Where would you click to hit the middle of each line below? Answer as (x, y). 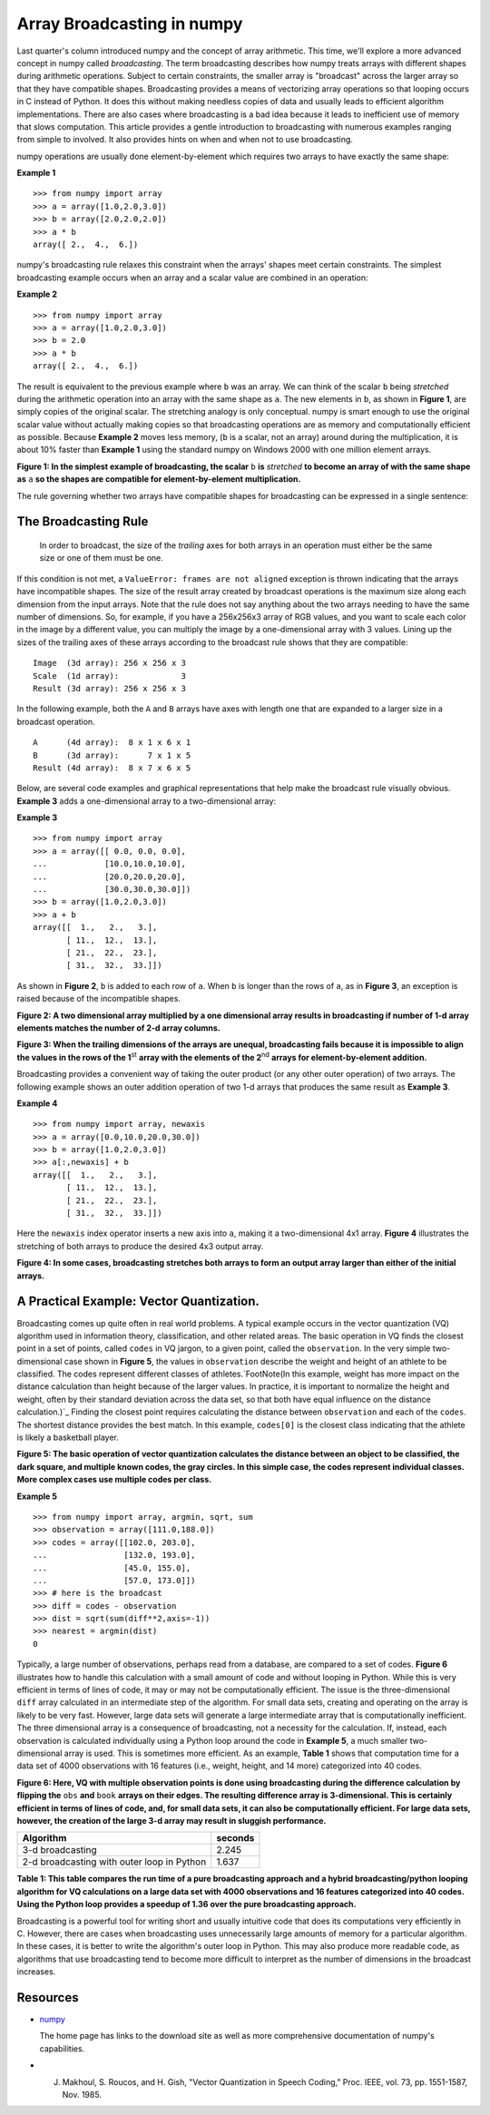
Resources (48, 1997)
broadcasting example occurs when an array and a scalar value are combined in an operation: (192, 278)
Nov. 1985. (82, 2094)
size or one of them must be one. (101, 558)
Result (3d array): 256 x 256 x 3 (109, 688)
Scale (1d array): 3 (109, 676)
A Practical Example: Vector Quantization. (138, 1302)
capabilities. (62, 2048)
